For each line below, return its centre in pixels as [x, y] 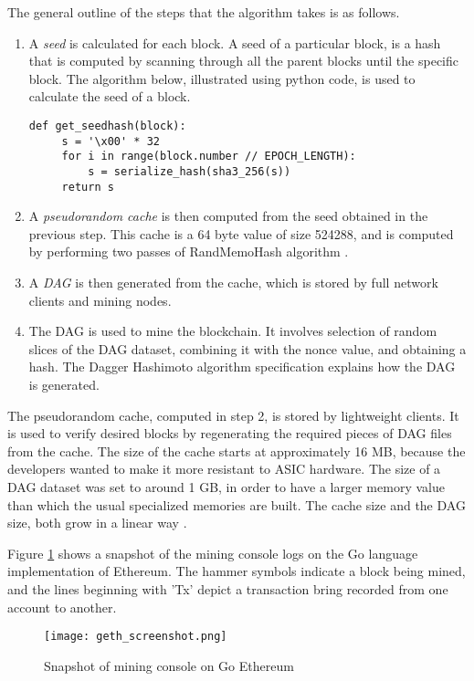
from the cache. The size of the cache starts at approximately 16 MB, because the [237, 451]
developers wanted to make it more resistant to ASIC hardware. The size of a [224, 469]
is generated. [64, 384]
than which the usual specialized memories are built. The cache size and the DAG [237, 504]
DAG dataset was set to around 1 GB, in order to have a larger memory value [226, 486]
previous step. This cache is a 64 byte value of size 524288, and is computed [241, 233]
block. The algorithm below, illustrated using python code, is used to [222, 78]
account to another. [62, 607]
